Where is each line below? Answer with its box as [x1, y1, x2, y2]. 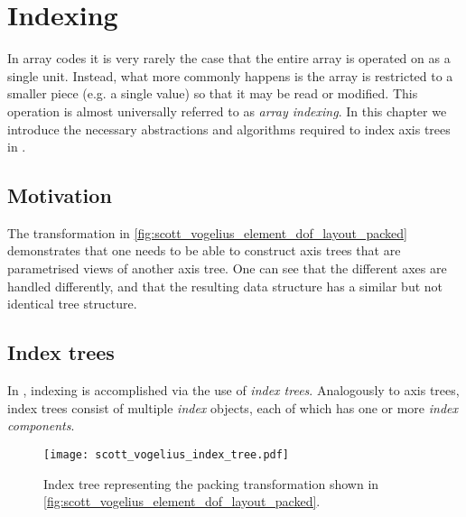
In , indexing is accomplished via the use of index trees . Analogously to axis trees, [7, 381, 460, 400]
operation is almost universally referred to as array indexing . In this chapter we [7, 101, 447, 120]
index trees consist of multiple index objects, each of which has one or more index [7, 398, 458, 417]
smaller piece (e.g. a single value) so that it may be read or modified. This [7, 84, 418, 103]
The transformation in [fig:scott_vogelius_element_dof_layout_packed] [7, 223, 407, 242]
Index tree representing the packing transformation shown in [43, 474, 379, 493]
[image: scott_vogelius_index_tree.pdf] [43, 448, 290, 461]
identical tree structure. [7, 294, 137, 313]
